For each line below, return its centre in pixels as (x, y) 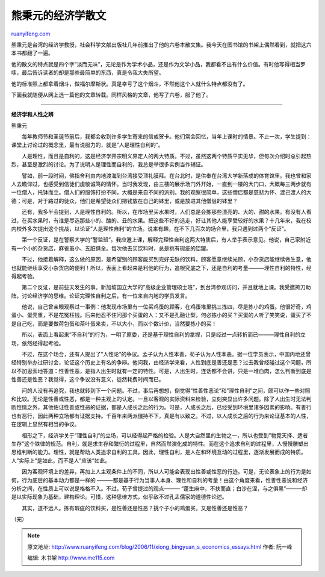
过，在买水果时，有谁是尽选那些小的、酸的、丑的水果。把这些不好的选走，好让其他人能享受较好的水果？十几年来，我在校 (161, 220)
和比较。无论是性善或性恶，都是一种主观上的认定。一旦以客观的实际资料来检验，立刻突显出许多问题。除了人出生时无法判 (161, 399)
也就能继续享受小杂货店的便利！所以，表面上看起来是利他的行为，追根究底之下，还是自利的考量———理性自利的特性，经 (161, 267)
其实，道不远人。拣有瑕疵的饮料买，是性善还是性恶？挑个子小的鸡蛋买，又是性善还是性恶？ (135, 508)
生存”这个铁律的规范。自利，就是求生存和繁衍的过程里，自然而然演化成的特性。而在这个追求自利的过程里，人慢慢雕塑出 (160, 443)
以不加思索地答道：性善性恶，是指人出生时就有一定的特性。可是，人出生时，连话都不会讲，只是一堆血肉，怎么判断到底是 (161, 371)
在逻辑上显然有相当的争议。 (45, 424)
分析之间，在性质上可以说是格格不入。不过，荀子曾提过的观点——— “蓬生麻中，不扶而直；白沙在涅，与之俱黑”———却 (159, 488)
